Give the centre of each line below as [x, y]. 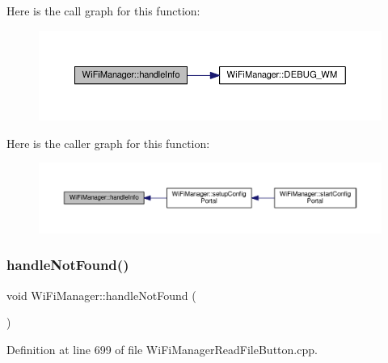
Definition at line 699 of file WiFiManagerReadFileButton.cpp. [162, 349]
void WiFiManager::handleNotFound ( [101, 295]
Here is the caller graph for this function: [108, 143]
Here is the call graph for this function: [103, 11]
